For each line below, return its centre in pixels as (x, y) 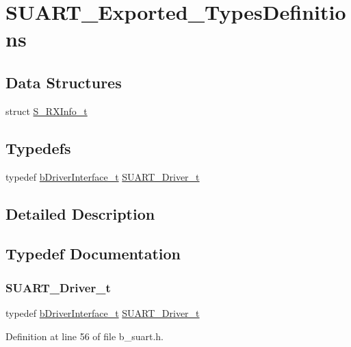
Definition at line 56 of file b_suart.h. (84, 336)
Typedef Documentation (93, 254)
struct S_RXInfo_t (47, 111)
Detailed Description (80, 213)
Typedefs (38, 147)
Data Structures (64, 82)
